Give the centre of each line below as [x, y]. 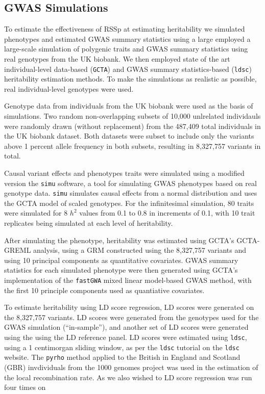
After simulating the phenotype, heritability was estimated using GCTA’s [119, 240]
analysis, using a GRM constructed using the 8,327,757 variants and [140, 250]
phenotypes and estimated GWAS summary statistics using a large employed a [127, 38]
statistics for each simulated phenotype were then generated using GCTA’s [121, 270]
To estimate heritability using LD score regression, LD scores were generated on [129, 307]
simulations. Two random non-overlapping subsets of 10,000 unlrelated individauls [132, 116]
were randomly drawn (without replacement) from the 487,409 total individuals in [132, 126]
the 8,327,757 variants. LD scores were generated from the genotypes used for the [131, 317]
